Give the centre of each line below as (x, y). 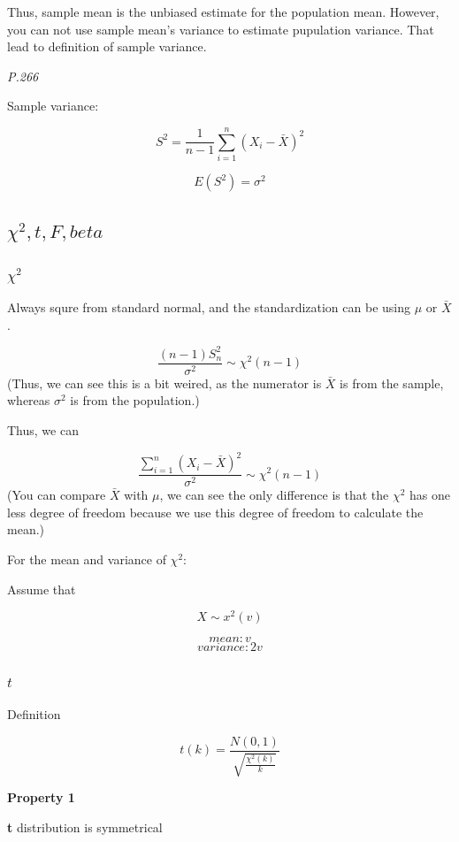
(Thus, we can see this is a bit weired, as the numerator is (164, 383)
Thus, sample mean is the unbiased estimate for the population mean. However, (223, 11)
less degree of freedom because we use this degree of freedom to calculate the (215, 512)
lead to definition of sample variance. (107, 46)
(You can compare (57, 495)
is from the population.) (135, 400)
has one (430, 495)
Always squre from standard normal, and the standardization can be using (209, 307)
